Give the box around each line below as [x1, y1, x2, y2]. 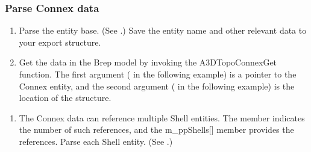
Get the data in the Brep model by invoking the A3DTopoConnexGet [19, 56, 277, 68]
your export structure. [19, 35, 101, 48]
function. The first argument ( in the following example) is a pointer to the [19, 68, 297, 80]
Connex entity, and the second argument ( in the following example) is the [19, 79, 295, 92]
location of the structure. [19, 91, 112, 104]
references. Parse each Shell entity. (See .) [19, 135, 173, 147]
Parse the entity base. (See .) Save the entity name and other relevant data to [19, 24, 307, 37]
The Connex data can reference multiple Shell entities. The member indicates [19, 111, 305, 124]
